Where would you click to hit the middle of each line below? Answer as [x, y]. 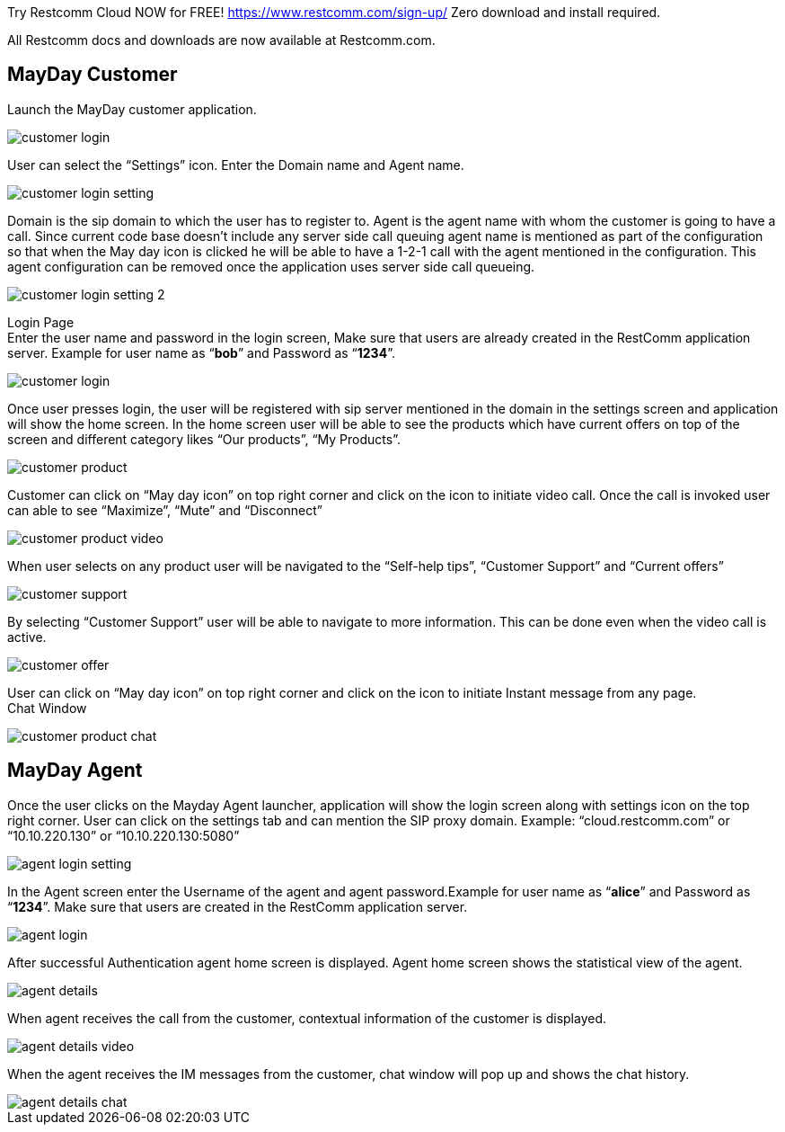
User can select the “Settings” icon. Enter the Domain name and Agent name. [236, 165]
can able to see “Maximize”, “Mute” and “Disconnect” [165, 510]
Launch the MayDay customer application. [132, 109]
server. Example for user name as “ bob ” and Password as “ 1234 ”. [201, 352]
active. [27, 637]
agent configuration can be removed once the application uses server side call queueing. [271, 266]
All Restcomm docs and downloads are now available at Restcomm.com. [221, 40]
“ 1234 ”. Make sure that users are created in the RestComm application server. [238, 906]
